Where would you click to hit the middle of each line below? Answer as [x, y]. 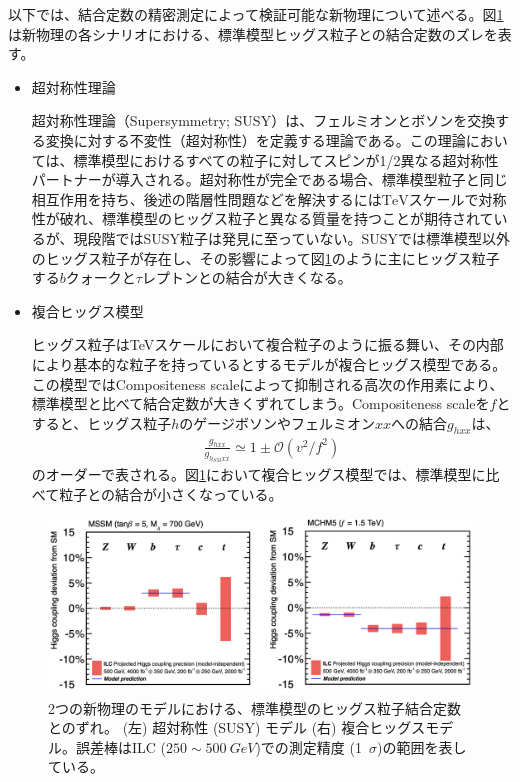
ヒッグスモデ [411, 727]
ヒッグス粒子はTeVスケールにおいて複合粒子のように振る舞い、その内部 [267, 344]
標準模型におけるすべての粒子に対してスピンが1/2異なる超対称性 [286, 159]
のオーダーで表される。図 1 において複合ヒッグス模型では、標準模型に [258, 474]
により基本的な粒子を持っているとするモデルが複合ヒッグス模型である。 [269, 363]
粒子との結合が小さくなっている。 [171, 493]
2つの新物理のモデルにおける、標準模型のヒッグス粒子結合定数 [254, 707]
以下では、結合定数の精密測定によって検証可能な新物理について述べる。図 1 [256, 14]
